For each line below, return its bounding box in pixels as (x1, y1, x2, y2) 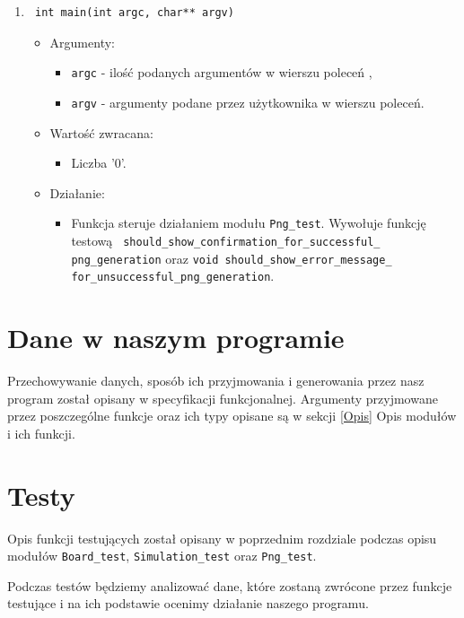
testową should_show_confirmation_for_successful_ (71, 231, 381, 249)
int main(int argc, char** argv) (34, 6, 234, 19)
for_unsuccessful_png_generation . (71, 266, 275, 285)
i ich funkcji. (7, 423, 75, 442)
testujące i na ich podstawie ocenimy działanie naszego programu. (7, 594, 369, 613)
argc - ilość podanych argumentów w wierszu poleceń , (71, 63, 372, 82)
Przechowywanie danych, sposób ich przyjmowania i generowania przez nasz (7, 371, 425, 390)
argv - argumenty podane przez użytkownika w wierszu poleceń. (71, 92, 425, 111)
